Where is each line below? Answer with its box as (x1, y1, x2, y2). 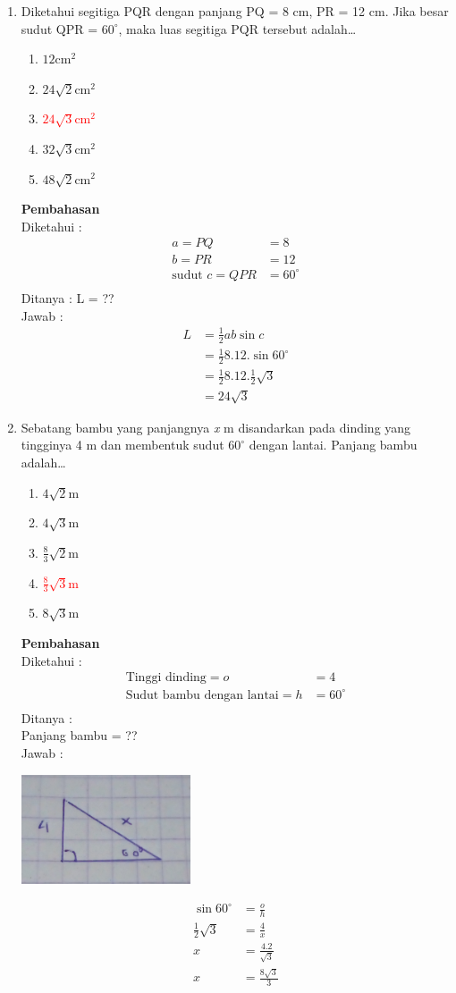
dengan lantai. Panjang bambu (249, 435, 418, 454)
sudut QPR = (21, 19, 98, 38)
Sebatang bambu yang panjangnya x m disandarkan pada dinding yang (21, 417, 411, 436)
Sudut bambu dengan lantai (125, 688, 279, 702)
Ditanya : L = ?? (21, 288, 114, 307)
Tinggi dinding (125, 671, 207, 685)
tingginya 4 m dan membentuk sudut (21, 435, 224, 454)
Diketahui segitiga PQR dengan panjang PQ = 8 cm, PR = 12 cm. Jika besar (21, 2, 449, 20)
